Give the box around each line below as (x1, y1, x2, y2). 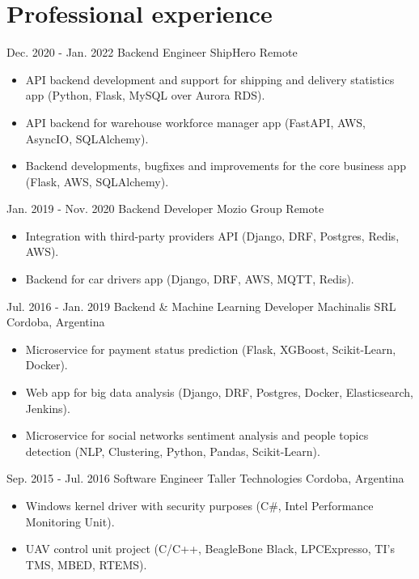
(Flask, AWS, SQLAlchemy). (25, 172, 169, 189)
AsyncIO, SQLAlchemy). (25, 130, 149, 147)
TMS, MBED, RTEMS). (25, 556, 147, 573)
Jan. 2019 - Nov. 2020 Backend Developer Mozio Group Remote (6, 200, 324, 217)
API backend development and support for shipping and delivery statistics (25, 70, 395, 87)
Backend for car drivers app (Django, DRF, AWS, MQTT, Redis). (25, 270, 354, 287)
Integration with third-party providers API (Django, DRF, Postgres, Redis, (25, 227, 400, 244)
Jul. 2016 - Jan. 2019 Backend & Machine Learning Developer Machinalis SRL (6, 297, 396, 314)
